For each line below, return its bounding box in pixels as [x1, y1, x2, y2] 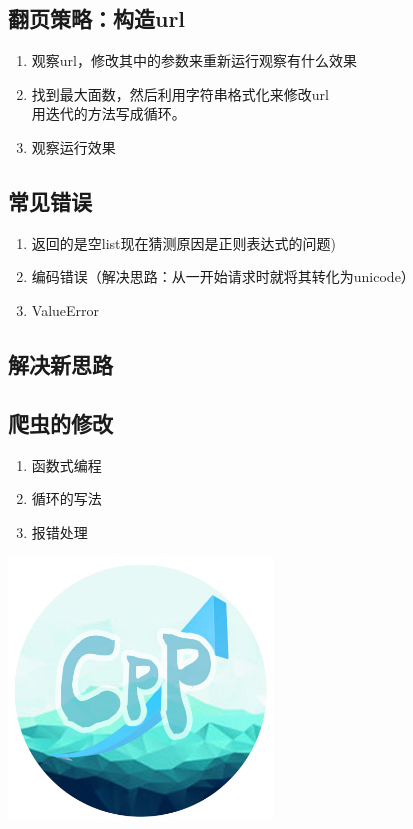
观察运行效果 [31, 136, 116, 157]
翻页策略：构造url [8, 3, 186, 34]
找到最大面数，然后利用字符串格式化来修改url [31, 83, 329, 104]
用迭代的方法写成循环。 [31, 103, 186, 124]
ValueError [31, 299, 100, 320]
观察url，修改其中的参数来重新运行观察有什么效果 [31, 50, 357, 71]
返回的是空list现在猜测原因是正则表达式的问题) [31, 232, 336, 253]
